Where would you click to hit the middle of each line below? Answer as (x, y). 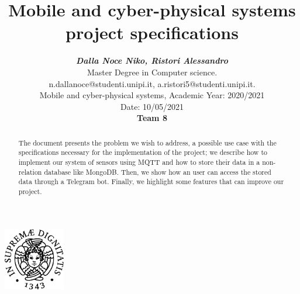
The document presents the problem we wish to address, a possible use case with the (147, 142)
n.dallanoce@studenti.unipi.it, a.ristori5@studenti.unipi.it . (152, 83)
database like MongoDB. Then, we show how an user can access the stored (158, 172)
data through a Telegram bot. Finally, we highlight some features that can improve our (151, 181)
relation (30, 172)
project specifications (152, 32)
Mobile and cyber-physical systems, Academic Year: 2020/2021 (152, 95)
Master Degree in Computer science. (152, 72)
